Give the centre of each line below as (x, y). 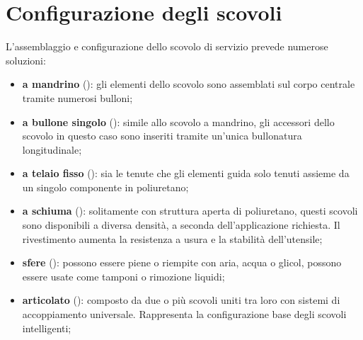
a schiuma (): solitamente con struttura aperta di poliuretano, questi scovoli (190, 211)
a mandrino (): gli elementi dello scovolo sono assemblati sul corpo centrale (189, 84)
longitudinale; (52, 149)
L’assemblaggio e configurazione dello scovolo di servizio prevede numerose (167, 46)
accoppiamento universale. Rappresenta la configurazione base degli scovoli (184, 314)
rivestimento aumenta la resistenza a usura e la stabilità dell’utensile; (172, 238)
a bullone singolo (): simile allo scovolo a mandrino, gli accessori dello (178, 121)
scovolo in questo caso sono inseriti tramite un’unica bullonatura (162, 136)
